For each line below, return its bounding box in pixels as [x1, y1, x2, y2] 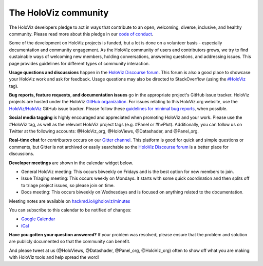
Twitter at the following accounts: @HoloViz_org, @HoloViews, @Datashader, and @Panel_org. [9, 128, 199, 134]
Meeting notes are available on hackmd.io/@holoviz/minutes [9, 198, 131, 204]
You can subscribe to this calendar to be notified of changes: [9, 207, 131, 213]
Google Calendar [21, 216, 56, 222]
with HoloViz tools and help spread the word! [9, 254, 99, 260]
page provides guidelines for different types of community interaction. [9, 60, 150, 66]
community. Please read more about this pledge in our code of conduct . [9, 31, 153, 37]
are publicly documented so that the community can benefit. [9, 239, 131, 245]
